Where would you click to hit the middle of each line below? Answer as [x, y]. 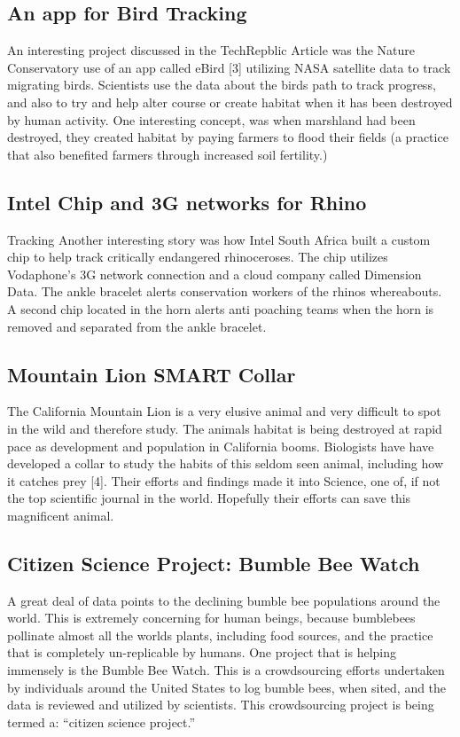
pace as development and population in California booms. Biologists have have [221, 446]
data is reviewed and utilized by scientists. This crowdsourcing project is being [221, 705]
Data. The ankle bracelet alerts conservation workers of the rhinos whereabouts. [225, 291]
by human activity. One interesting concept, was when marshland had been [211, 119]
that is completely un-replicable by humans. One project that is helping [202, 652]
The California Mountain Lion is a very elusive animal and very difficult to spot [224, 411]
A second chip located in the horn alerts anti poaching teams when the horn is [221, 308]
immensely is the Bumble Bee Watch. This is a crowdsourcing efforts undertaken [226, 670]
